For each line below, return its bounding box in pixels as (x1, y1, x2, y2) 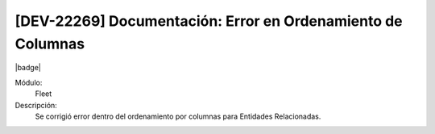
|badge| (14, 63, 42, 73)
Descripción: (14, 100, 58, 110)
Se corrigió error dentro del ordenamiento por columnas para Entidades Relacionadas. (35, 111, 321, 121)
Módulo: (14, 77, 43, 87)
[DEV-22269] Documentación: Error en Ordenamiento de (14, 12, 403, 30)
